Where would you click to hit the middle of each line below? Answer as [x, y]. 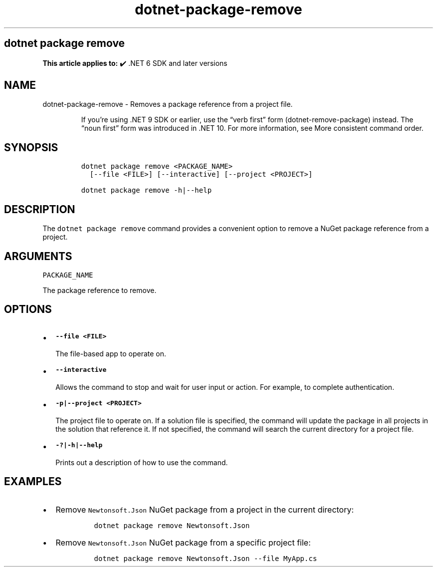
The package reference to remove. [100, 290]
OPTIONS [28, 309]
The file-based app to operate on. [111, 353]
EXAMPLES [33, 482]
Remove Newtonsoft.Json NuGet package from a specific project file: [183, 542]
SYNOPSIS [31, 147]
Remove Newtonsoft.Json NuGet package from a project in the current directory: [205, 509]
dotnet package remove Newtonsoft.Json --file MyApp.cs [206, 558]
